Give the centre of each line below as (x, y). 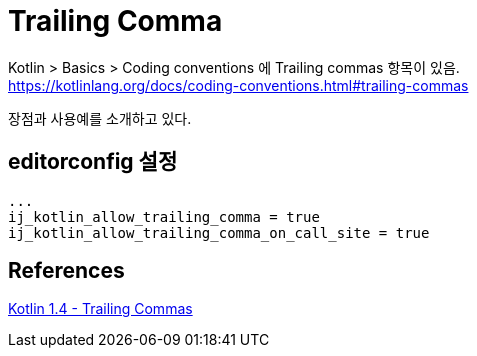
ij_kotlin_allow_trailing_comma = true (164, 216)
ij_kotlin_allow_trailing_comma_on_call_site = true (219, 232)
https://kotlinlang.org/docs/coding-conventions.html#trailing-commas (238, 85)
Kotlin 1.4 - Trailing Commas (100, 309)
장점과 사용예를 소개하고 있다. (100, 118)
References (66, 271)
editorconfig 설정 (93, 162)
